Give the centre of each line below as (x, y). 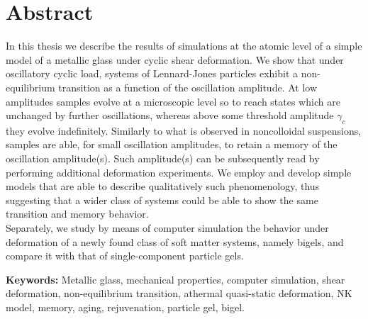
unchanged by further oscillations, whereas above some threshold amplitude (170, 115)
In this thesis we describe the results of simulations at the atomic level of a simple (184, 46)
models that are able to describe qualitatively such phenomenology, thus (163, 186)
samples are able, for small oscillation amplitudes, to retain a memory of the (172, 144)
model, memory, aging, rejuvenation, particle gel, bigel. (125, 307)
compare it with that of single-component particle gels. (125, 256)
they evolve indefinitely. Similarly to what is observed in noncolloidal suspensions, (184, 130)
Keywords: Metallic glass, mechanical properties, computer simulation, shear (175, 279)
